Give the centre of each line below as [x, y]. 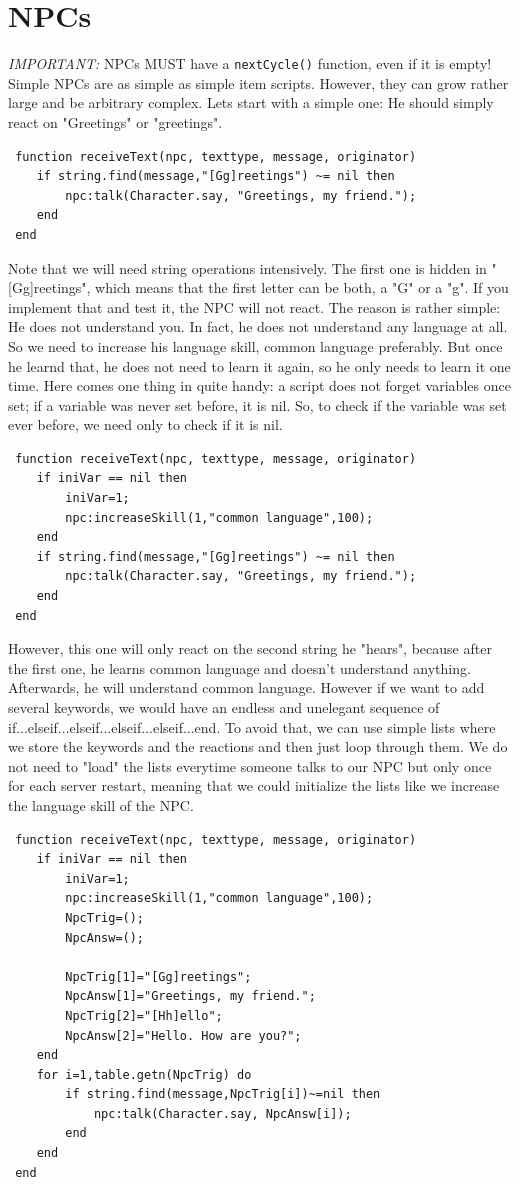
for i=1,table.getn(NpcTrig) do [144, 1074]
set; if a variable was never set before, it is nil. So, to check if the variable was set [257, 404]
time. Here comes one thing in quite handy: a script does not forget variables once [259, 385]
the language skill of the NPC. [101, 804]
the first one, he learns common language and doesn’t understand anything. [239, 667]
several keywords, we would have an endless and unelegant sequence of [224, 707]
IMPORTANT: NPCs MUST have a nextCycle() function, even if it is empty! [250, 63]
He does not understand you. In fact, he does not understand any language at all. [258, 326]
